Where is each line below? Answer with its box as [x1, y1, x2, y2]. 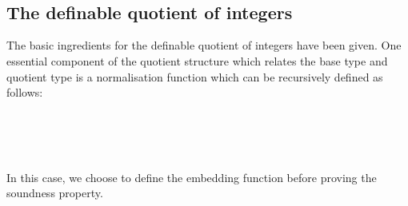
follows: [6, 84, 43, 101]
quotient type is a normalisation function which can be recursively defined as [6, 68, 383, 85]
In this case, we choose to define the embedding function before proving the [6, 168, 377, 185]
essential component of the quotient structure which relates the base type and [6, 52, 388, 69]
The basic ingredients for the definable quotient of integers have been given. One [6, 37, 402, 53]
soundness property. [6, 184, 103, 201]
